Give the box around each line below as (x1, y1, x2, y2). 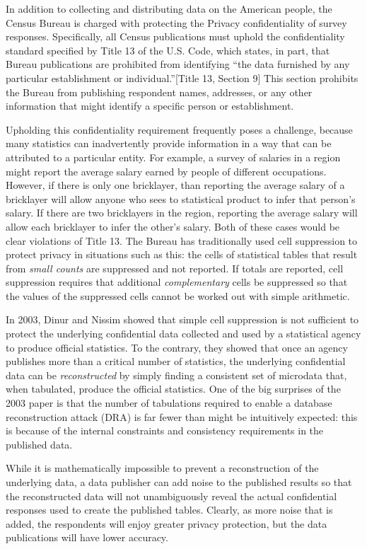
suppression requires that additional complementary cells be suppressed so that (6, 274, 348, 289)
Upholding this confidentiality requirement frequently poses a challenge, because (6, 122, 353, 137)
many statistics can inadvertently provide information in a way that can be (6, 136, 332, 151)
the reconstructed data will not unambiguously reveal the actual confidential (6, 488, 337, 503)
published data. (6, 437, 73, 451)
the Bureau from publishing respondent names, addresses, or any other (6, 84, 313, 99)
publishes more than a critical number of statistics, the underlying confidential (6, 354, 346, 369)
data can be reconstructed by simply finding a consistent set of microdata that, (6, 367, 347, 382)
